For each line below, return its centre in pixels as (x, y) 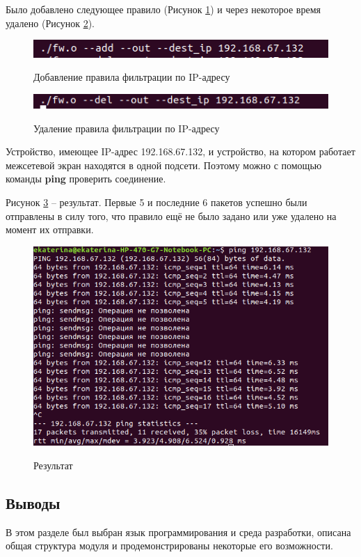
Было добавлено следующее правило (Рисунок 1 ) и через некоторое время (163, 9)
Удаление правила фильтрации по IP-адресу (127, 128)
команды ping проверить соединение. (86, 179)
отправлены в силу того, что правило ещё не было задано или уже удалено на (171, 215)
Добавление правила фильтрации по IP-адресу (132, 77)
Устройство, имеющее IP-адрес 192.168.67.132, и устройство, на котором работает (180, 151)
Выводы (33, 502)
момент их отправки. (50, 229)
